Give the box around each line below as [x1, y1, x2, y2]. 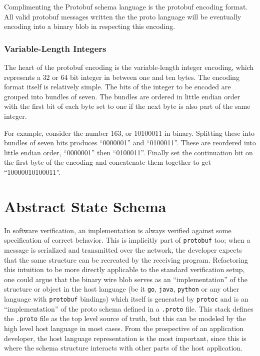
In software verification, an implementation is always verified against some [4, 225, 231, 235]
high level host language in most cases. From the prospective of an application [4, 323, 243, 333]
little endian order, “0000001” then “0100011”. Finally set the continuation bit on [4, 147, 253, 157]
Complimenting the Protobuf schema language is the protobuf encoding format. [4, 1, 248, 11]
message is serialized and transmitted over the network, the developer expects [4, 244, 242, 255]
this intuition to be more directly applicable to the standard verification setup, [4, 264, 245, 275]
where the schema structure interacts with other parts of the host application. [4, 343, 242, 353]
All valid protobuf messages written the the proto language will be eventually [4, 11, 241, 21]
